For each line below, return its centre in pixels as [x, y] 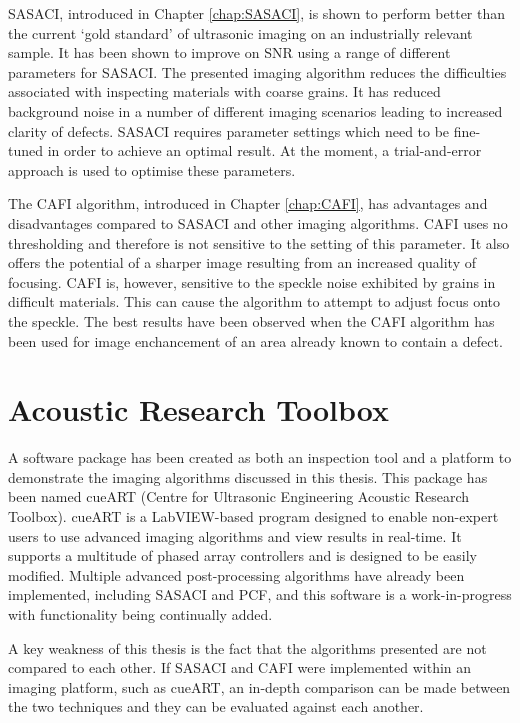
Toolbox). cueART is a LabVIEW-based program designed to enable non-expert [253, 516]
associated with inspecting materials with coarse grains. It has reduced [224, 91]
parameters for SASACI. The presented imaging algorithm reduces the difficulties [257, 71]
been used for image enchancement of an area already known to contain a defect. [255, 340]
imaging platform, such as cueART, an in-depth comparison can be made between [259, 686]
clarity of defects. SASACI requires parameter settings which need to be [229, 130]
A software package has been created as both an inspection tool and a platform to [260, 457]
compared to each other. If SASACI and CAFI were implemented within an [240, 667]
